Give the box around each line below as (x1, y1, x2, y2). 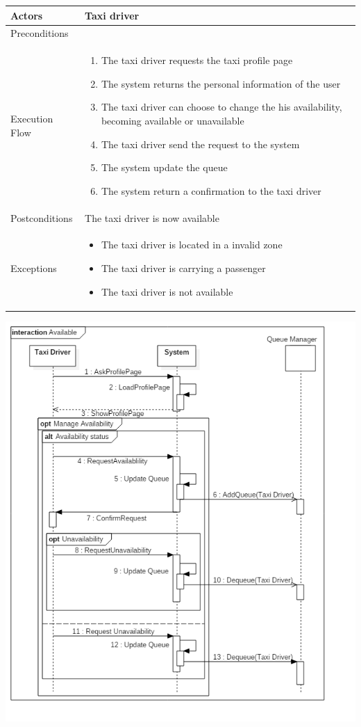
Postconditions (10, 210, 73, 225)
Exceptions (10, 261, 57, 275)
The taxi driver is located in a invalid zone (101, 237, 283, 252)
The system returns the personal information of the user (101, 76, 341, 90)
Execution (10, 111, 53, 126)
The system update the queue (101, 160, 228, 175)
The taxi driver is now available (85, 210, 219, 225)
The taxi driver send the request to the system (101, 136, 300, 151)
